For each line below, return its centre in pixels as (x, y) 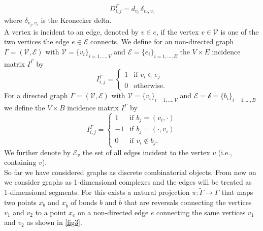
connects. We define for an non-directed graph (162, 41)
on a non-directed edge (113, 212)
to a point (51, 212)
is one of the (240, 31)
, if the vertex (178, 31)
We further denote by (38, 152)
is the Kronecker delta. (76, 20)
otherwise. (149, 86)
